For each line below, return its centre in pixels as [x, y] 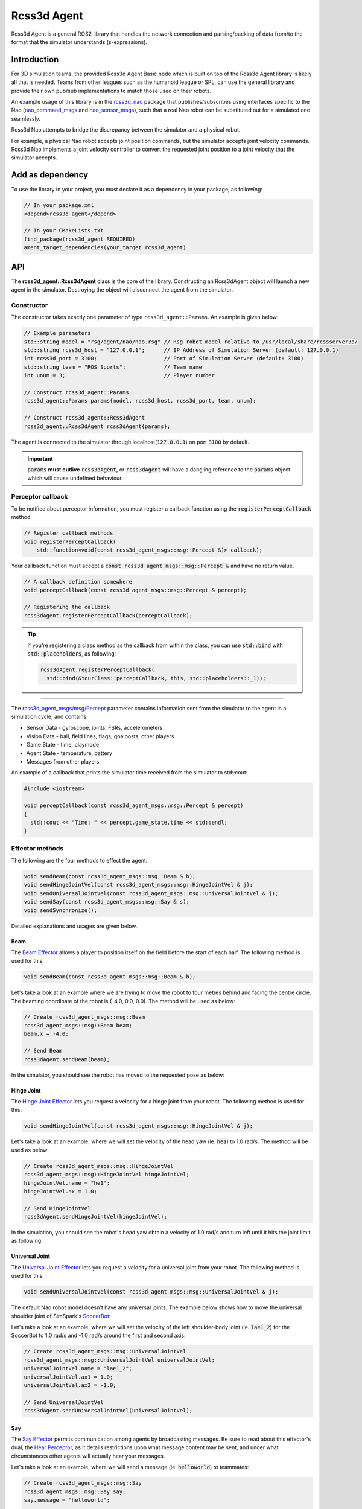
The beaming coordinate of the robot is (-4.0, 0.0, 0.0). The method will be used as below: [123, 1001]
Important [40, 458]
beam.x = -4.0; [46, 1034]
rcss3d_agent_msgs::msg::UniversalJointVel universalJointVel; [119, 1360]
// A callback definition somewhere [78, 582]
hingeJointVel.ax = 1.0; [61, 1191]
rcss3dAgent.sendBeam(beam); [67, 1059]
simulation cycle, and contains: [49, 717]
